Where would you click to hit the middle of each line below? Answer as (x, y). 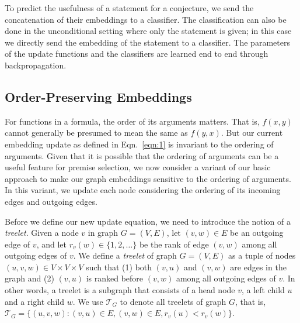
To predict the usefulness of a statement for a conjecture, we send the (129, 8)
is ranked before (115, 278)
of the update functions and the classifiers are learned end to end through (137, 54)
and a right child (34, 301)
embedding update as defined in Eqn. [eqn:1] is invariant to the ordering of (139, 144)
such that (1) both (119, 267)
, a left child (263, 290)
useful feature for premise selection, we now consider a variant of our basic (138, 167)
